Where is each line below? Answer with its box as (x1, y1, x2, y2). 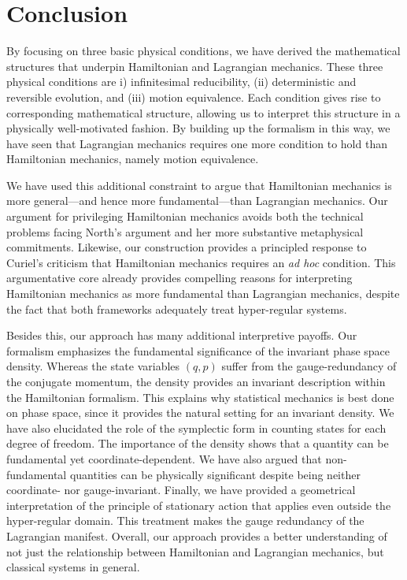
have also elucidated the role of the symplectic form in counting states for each (6, 419, 387, 436)
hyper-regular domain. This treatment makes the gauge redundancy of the (6, 512, 364, 529)
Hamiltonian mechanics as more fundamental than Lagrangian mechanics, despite (6, 285, 400, 302)
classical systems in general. (6, 559, 140, 575)
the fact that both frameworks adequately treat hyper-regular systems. (6, 300, 347, 317)
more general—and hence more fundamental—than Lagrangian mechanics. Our (6, 192, 388, 209)
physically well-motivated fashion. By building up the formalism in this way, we (6, 120, 390, 136)
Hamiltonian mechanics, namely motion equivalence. (6, 151, 259, 167)
